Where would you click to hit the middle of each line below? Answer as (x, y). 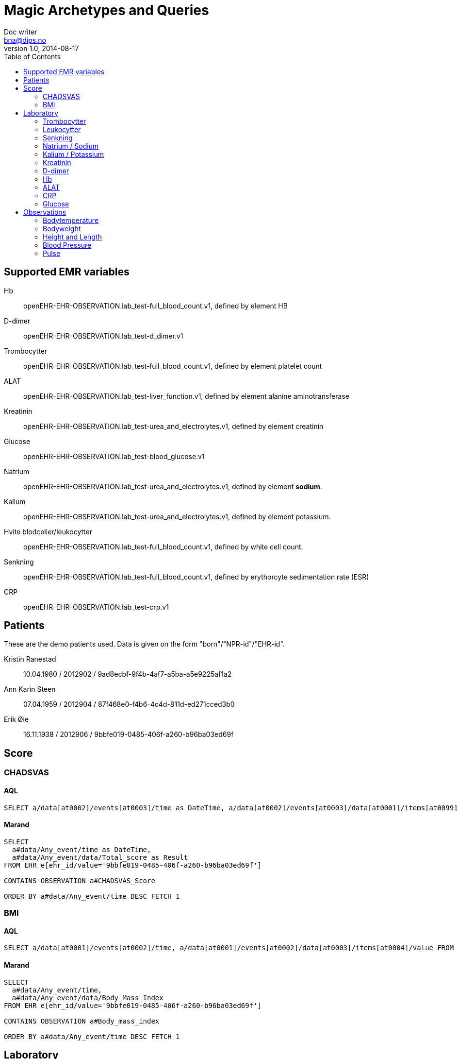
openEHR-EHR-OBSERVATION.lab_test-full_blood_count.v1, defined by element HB (155, 306)
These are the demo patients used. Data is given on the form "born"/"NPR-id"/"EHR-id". (144, 644)
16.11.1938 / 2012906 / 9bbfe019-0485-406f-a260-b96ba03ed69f (129, 734)
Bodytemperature (71, 220)
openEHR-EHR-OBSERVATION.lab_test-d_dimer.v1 (103, 336)
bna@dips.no (25, 40)
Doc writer (21, 32)
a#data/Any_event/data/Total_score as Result (100, 857)
